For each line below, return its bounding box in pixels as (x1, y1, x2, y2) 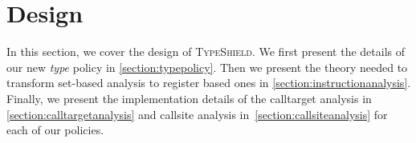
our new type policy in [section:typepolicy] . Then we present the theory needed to (6, 58, 408, 75)
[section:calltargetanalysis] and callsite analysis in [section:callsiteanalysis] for (6, 105, 388, 122)
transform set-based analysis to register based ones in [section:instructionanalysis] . (6, 74, 411, 91)
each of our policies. (6, 121, 104, 138)
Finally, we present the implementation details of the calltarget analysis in (6, 89, 372, 106)
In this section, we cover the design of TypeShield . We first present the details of (6, 43, 406, 60)
